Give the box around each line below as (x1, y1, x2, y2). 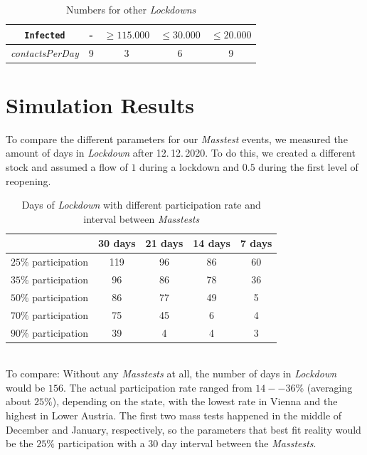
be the (6, 436, 33, 451)
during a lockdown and (139, 159, 240, 174)
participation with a (58, 436, 145, 451)
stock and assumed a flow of (6, 159, 128, 174)
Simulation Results (6, 90, 195, 119)
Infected (24, 30, 65, 41)
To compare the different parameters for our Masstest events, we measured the (6, 131, 348, 146)
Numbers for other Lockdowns (66, 2, 196, 16)
